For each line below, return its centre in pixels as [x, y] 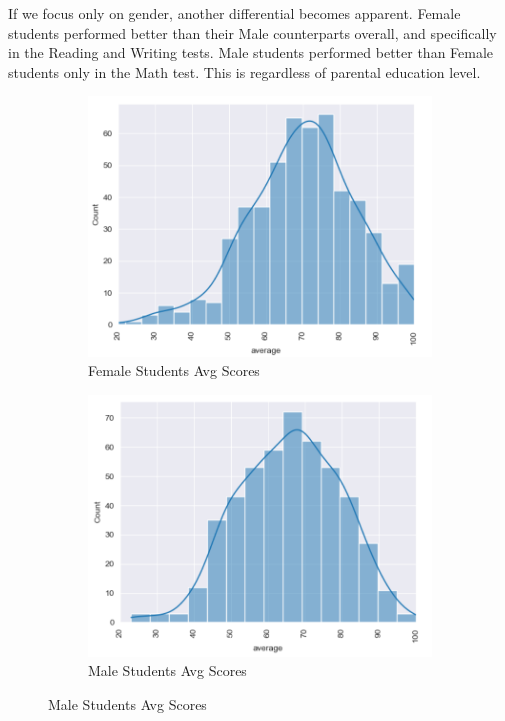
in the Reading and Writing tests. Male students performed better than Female [251, 52]
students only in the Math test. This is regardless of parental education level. [244, 71]
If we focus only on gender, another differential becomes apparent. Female [234, 13]
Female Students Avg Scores [174, 370]
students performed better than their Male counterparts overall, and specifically [252, 32]
